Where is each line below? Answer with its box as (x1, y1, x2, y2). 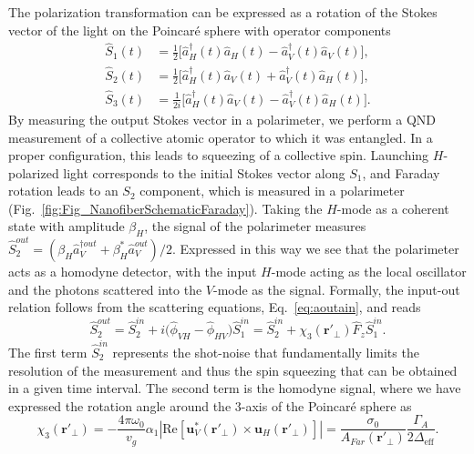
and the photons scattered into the (8, 279, 202, 298)
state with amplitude (8, 217, 125, 236)
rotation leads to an (8, 181, 118, 200)
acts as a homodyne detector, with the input (8, 261, 257, 280)
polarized (8, 163, 59, 182)
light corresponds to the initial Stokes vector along (63, 163, 345, 182)
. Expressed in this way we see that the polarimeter (171, 238, 459, 257)
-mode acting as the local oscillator (271, 261, 467, 280)
